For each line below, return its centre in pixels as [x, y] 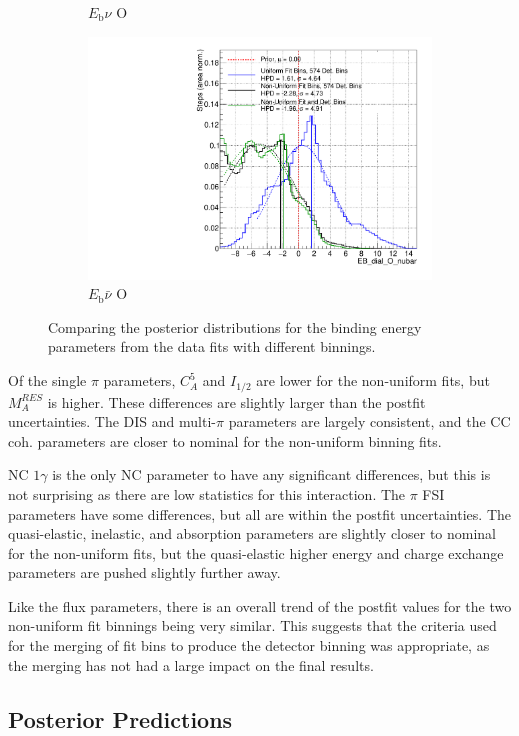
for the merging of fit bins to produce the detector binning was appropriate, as [249, 645]
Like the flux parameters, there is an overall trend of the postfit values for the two [260, 605]
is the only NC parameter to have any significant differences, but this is [271, 474]
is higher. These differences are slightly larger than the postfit [236, 401]
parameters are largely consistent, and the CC [369, 421]
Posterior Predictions [120, 718]
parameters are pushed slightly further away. [144, 572]
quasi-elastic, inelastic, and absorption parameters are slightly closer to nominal [252, 533]
